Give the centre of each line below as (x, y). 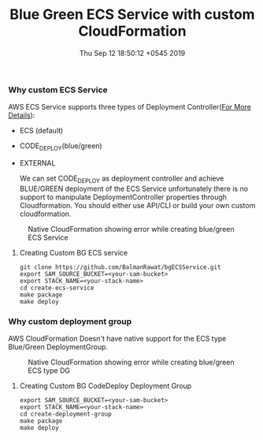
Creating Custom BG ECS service (74, 252)
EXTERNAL (37, 163)
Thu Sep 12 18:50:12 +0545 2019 (132, 53)
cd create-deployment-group (65, 414)
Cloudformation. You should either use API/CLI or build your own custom (137, 205)
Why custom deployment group (70, 321)
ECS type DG (49, 371)
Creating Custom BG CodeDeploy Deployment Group (106, 386)
